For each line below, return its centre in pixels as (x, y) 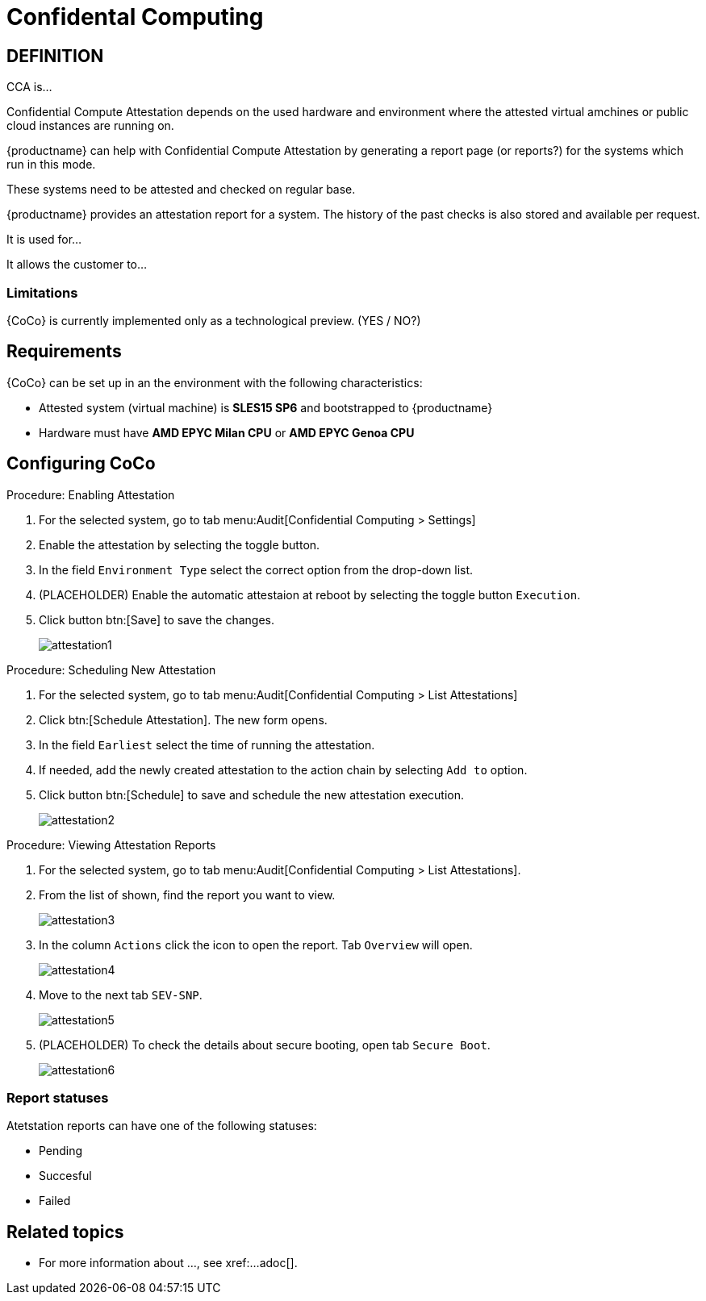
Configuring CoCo (81, 464)
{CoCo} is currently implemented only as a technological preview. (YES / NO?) (214, 320)
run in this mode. (51, 165)
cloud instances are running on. (90, 126)
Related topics (65, 1232)
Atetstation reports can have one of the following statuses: (162, 1126)
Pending (61, 1151)
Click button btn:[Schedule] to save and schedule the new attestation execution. (252, 794)
